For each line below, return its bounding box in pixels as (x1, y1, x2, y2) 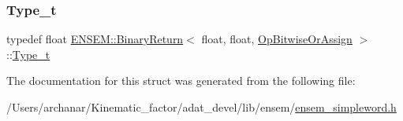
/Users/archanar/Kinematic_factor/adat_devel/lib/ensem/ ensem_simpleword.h (6, 99, 397, 115)
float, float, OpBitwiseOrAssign (201, 31, 353, 47)
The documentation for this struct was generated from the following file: (6, 72, 356, 89)
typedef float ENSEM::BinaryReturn (6, 31, 184, 47)
